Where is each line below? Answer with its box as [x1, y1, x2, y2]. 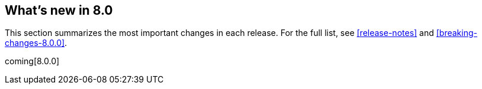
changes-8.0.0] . [5, 38, 68, 48]
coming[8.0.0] [5, 56, 60, 67]
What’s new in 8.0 [5, 3, 113, 18]
